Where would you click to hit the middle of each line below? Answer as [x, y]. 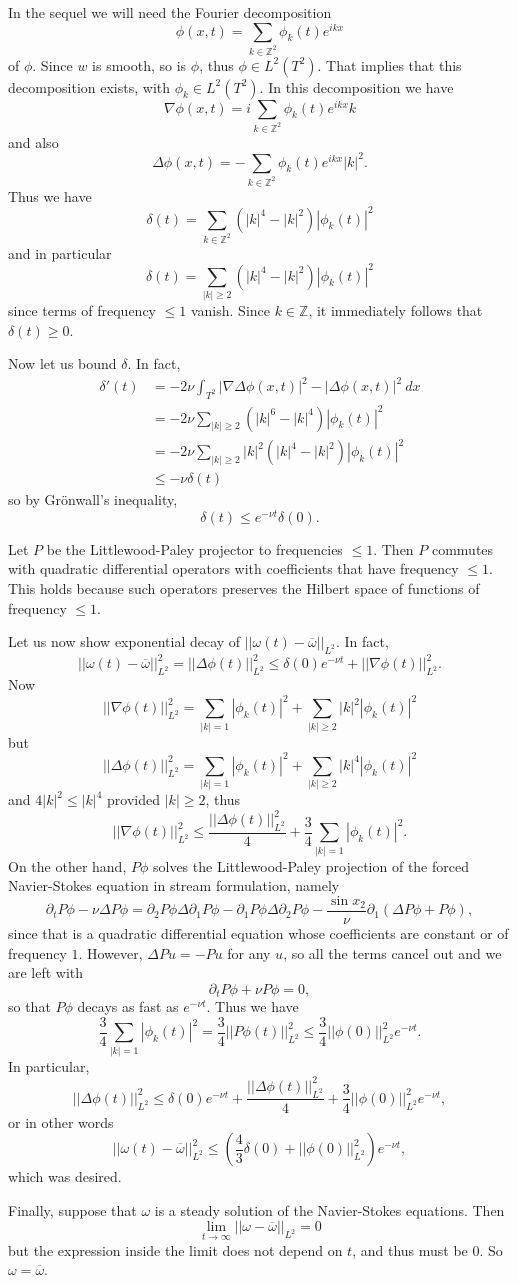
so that [29, 1006]
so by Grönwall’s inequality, [93, 499]
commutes [462, 548]
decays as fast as [128, 1006]
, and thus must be [410, 1249]
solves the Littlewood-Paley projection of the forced [310, 865]
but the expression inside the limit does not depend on [175, 1249]
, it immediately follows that [395, 309]
